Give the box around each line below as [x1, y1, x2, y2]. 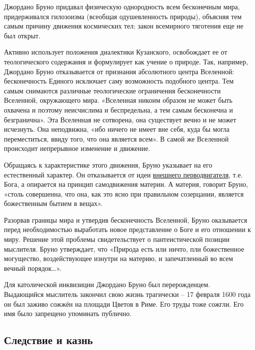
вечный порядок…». [4, 262, 62, 273]
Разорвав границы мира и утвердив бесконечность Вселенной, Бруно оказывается [4, 214, 247, 225]
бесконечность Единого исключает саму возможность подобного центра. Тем [4, 76, 234, 86]
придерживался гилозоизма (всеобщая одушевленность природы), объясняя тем [4, 11, 242, 21]
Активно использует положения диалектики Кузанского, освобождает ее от [4, 47, 228, 57]
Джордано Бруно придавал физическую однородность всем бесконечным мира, [4, 1, 240, 11]
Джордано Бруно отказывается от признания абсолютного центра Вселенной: [4, 66, 234, 76]
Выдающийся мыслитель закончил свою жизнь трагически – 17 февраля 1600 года [4, 289, 251, 299]
